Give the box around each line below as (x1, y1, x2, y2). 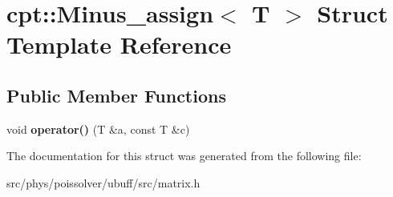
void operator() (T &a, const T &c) (6, 120, 190, 137)
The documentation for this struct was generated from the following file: (6, 147, 362, 164)
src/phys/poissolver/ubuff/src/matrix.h (6, 174, 201, 191)
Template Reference (6, 28, 232, 61)
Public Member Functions (6, 82, 226, 107)
